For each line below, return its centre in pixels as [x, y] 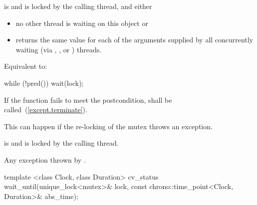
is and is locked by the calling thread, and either [78, 6]
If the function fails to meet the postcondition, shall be [88, 100]
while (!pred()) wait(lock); [44, 83]
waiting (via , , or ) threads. [59, 49]
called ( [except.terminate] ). [46, 109]
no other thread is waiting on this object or [82, 23]
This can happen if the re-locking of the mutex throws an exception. [108, 126]
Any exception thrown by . [45, 159]
